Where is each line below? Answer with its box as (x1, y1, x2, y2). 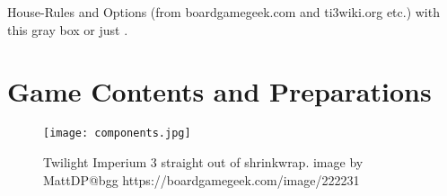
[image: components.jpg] (43, 127, 191, 140)
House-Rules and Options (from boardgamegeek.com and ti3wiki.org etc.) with (7, 3, 440, 21)
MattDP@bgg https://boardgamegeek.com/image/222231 (43, 170, 360, 189)
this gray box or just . (7, 20, 128, 39)
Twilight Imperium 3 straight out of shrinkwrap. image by (43, 152, 364, 171)
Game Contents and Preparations (7, 73, 432, 110)
